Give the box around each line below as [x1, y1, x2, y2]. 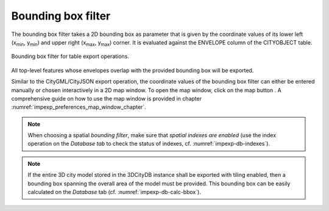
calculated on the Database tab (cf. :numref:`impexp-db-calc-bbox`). [27, 188, 201, 196]
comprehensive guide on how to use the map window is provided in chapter [11, 95, 202, 102]
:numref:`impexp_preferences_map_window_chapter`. [11, 104, 146, 111]
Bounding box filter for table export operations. [11, 52, 129, 60]
